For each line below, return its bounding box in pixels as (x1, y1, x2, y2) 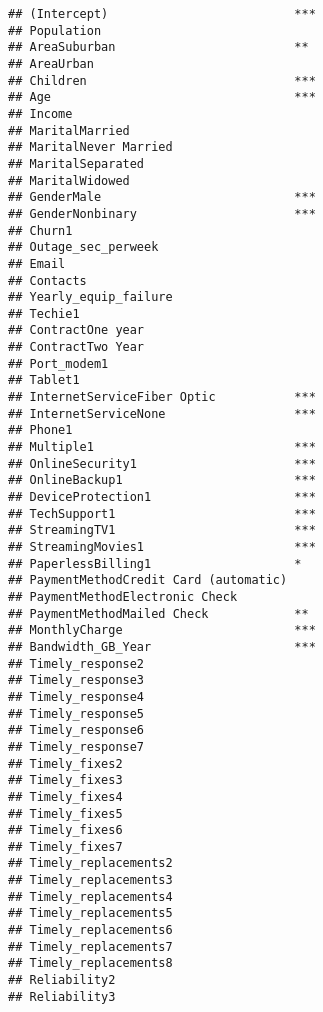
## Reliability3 (8, 989, 116, 1004)
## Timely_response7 (8, 739, 145, 754)
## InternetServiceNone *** (8, 406, 316, 421)
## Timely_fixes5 (8, 806, 123, 821)
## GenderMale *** (8, 190, 316, 205)
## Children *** (8, 73, 316, 88)
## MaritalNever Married (8, 140, 173, 155)
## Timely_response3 (8, 673, 145, 688)
